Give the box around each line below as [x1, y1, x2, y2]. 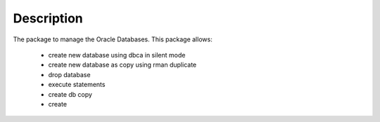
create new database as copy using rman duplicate [48, 60, 197, 69]
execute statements [48, 81, 106, 89]
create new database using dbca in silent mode [48, 50, 186, 59]
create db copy [48, 90, 93, 98]
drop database [48, 70, 91, 79]
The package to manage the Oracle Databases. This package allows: [13, 35, 213, 43]
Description [13, 11, 84, 26]
